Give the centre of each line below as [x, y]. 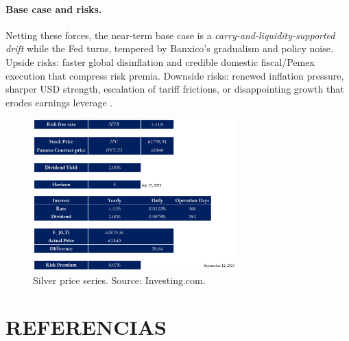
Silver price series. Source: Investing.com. [119, 280]
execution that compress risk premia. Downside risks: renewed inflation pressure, [175, 75]
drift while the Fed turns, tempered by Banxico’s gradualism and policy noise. [169, 48]
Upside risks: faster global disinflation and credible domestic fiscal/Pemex [160, 61]
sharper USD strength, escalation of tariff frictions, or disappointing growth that [175, 89]
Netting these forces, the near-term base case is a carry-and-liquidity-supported [170, 35]
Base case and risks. [54, 9]
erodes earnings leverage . [59, 102]
